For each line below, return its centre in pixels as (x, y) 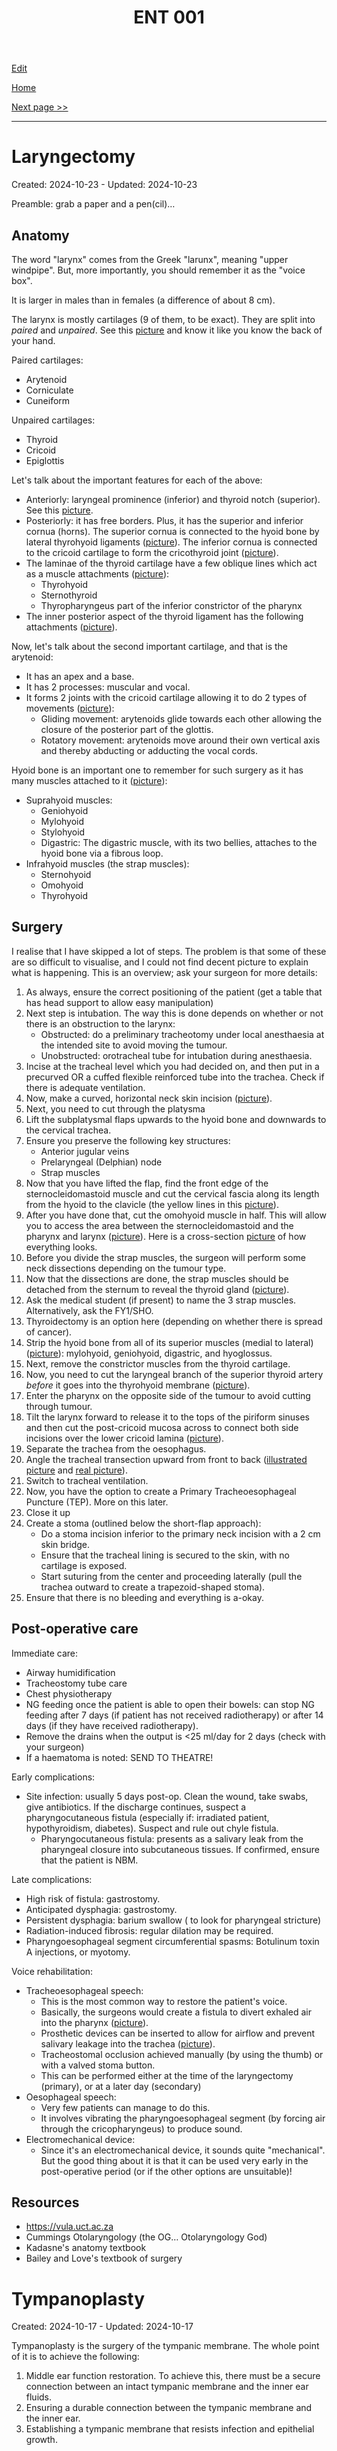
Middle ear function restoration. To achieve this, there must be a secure (173, 2376)
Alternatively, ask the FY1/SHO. (89, 1310)
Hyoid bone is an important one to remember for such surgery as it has (157, 770)
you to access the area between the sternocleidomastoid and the (159, 1225)
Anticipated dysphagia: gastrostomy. (101, 1909)
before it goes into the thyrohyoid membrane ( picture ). (138, 1385)
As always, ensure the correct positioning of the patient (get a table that (174, 992)
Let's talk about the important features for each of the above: (137, 480)
